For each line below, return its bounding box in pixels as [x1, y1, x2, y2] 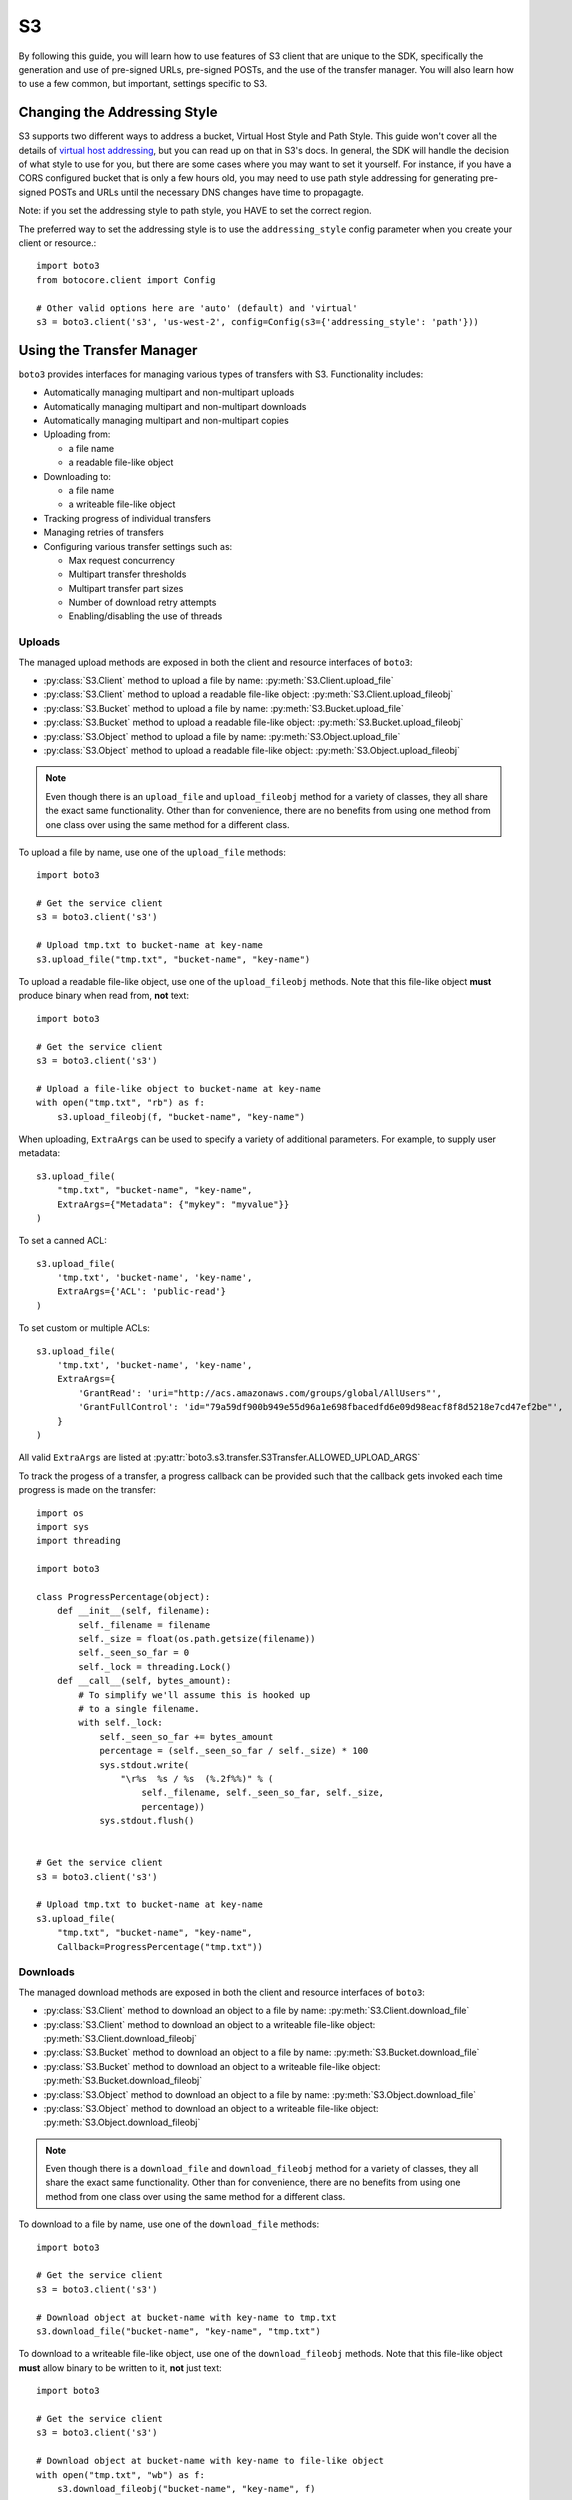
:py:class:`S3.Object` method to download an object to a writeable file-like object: [43, 2102, 379, 2114]
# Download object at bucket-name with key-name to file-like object [36, 2455, 385, 2467]
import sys [36, 1521, 90, 1532]
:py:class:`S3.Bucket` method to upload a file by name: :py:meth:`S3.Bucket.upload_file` [43, 702, 405, 714]
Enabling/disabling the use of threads [68, 610, 223, 622]
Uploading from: [43, 428, 111, 440]
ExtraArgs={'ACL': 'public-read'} [56, 1286, 227, 1297]
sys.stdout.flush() [99, 1815, 195, 1827]
